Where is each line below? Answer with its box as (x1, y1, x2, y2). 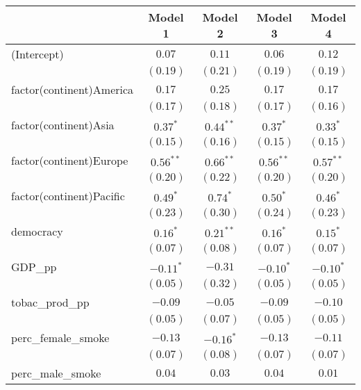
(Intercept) (11, 46, 64, 62)
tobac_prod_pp (11, 294, 90, 310)
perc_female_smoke (11, 330, 110, 346)
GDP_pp (11, 259, 57, 275)
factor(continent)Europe (11, 152, 128, 168)
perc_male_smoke (11, 365, 101, 381)
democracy (11, 223, 63, 239)
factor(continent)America (11, 81, 134, 97)
